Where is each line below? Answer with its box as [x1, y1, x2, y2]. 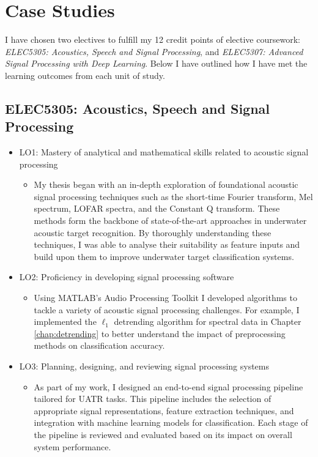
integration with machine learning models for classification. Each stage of [34, 416, 308, 429]
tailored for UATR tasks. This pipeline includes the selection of [34, 392, 272, 405]
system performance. [34, 440, 111, 453]
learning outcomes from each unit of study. [5, 69, 165, 81]
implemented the [34, 315, 97, 328]
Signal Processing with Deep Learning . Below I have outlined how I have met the [5, 57, 308, 70]
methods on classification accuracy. [34, 339, 165, 352]
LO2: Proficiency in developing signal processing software [19, 270, 234, 283]
